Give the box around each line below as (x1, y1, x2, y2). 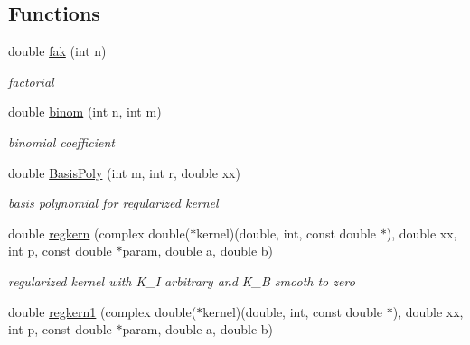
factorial (8, 71, 54, 90)
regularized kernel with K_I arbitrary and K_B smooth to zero (8, 271, 355, 290)
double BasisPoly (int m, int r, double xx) (8, 163, 240, 182)
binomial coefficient (8, 132, 115, 151)
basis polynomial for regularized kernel (8, 193, 219, 212)
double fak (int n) (8, 42, 107, 61)
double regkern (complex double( (8, 223, 191, 242)
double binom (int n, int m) (8, 102, 162, 121)
